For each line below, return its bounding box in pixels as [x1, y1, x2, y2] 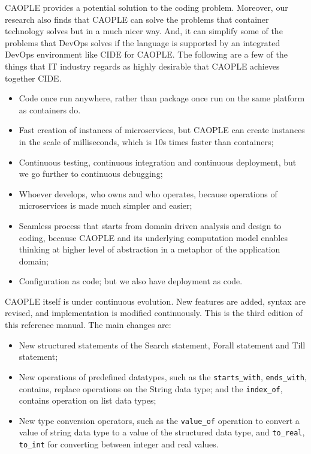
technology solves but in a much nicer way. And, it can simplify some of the [5, 25, 283, 37]
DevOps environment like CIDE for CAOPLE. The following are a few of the [5, 48, 288, 61]
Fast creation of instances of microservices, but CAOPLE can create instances [19, 124, 305, 136]
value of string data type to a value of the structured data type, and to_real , [19, 426, 305, 438]
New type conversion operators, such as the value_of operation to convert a [19, 414, 300, 426]
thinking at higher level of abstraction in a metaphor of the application [19, 243, 280, 255]
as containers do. [19, 103, 81, 116]
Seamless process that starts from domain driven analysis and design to [19, 219, 282, 231]
